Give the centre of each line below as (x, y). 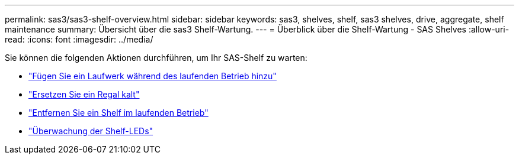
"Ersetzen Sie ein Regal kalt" (84, 94)
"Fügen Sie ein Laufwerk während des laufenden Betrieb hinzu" (153, 76)
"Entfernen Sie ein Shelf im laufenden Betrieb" (118, 113)
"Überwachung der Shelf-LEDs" (91, 131)
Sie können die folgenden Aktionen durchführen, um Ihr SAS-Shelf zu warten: (156, 58)
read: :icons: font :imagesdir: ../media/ (79, 39)
